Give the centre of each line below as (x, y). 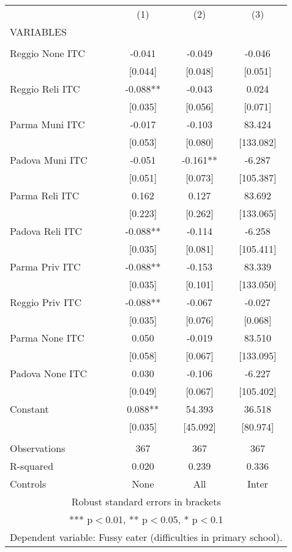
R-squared (32, 466)
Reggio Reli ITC (45, 89)
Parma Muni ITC (47, 124)
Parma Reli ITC (45, 195)
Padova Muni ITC (49, 160)
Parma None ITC (47, 338)
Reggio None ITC (47, 53)
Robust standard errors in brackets (146, 501)
